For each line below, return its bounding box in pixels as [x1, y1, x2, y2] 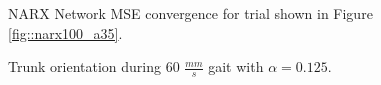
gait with [208, 56, 264, 77]
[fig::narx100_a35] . [8, 22, 123, 43]
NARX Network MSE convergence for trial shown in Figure [8, 3, 373, 23]
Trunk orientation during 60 [8, 56, 180, 77]
